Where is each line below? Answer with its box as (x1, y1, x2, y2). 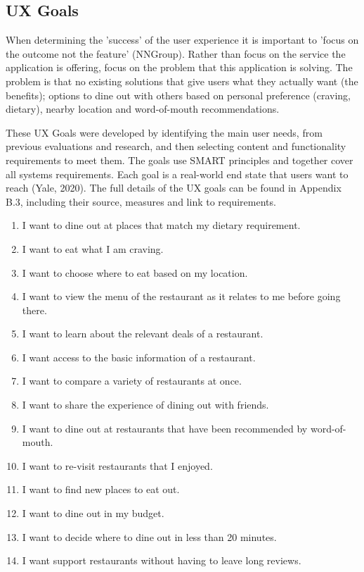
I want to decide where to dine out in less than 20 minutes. (22, 529, 277, 544)
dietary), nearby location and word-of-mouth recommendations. (6, 101, 280, 116)
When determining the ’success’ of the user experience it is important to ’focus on (6, 32, 359, 47)
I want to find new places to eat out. (22, 482, 180, 497)
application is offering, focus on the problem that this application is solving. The (6, 60, 353, 75)
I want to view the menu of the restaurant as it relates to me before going (22, 289, 341, 304)
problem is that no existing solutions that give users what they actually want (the (6, 73, 358, 88)
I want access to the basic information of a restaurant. (22, 349, 256, 364)
